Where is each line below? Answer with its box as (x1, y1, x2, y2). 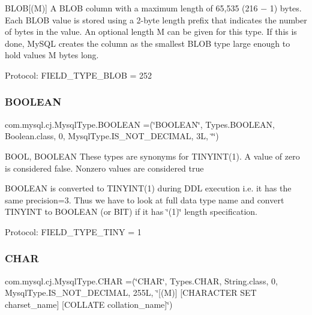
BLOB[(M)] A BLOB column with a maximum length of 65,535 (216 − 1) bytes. (5, 2, 302, 14)
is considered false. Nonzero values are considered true (5, 161, 204, 174)
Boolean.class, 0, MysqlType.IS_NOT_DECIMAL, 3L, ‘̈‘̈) (5, 130, 219, 142)
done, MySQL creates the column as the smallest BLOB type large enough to (5, 37, 290, 49)
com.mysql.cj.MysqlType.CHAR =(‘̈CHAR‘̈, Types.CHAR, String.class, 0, (5, 274, 278, 287)
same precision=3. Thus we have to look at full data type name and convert (5, 193, 284, 206)
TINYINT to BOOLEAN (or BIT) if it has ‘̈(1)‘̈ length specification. (5, 205, 257, 218)
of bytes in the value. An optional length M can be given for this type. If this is (5, 25, 297, 38)
